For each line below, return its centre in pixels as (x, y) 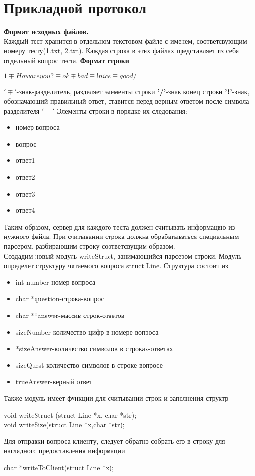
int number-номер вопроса (55, 282)
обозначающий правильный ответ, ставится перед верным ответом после (113, 101)
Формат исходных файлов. (46, 31)
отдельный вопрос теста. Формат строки (67, 60)
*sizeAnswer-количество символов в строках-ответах (94, 348)
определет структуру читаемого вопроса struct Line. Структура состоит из (116, 265)
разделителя (22, 110)
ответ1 (25, 160)
